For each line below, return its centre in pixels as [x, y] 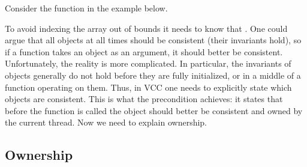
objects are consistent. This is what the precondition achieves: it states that [144, 99]
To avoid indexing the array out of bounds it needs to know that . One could [146, 28]
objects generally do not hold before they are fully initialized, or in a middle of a [153, 75]
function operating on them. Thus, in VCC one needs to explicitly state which [148, 87]
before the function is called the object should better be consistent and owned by [154, 110]
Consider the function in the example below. [86, 8]
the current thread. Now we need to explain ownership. [106, 122]
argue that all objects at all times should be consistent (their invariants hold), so [153, 40]
